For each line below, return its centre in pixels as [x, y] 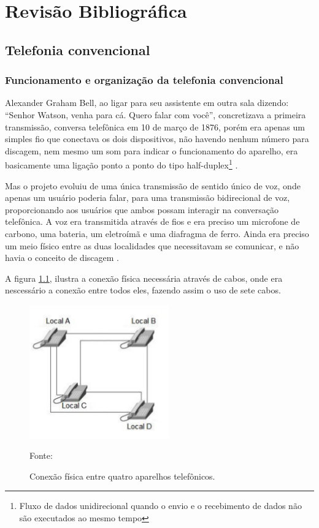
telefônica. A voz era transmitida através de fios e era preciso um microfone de [152, 221]
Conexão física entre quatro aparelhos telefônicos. [122, 476]
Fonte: [41, 455]
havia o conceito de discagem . [62, 258]
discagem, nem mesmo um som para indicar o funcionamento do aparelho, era [152, 150]
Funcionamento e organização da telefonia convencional [144, 80]
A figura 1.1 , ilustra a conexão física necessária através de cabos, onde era [144, 278]
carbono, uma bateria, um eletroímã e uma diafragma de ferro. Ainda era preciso [157, 233]
